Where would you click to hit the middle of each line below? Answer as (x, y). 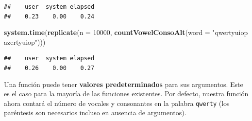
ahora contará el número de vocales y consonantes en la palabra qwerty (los (117, 103)
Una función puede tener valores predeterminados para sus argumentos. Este (124, 84)
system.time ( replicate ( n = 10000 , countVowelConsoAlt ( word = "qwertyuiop (126, 32)
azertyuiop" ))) (25, 42)
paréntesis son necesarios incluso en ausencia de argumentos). (95, 112)
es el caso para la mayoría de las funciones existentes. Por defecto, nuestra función (126, 94)
